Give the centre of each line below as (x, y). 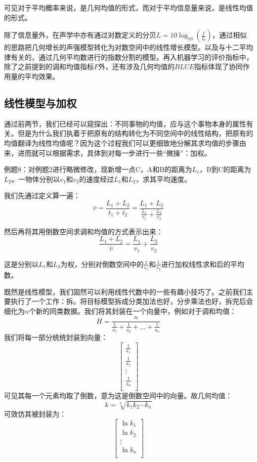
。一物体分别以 (36, 179)
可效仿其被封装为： (35, 414)
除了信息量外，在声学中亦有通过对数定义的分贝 (80, 35)
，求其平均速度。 (163, 179)
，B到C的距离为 (225, 169)
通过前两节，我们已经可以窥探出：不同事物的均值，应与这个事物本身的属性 (125, 123)
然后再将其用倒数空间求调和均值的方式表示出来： (84, 231)
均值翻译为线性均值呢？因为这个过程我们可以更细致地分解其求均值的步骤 (122, 143)
